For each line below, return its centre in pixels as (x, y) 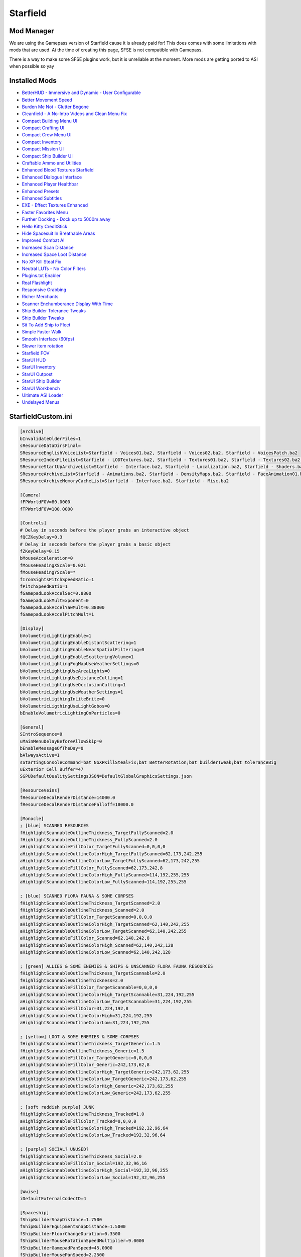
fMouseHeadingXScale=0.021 (53, 565)
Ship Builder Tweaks (43, 318)
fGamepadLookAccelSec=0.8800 (56, 594)
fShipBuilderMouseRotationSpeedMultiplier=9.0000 (82, 1241)
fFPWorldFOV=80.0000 (45, 502)
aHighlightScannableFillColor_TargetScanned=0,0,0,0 (86, 917)
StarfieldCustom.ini (41, 417)
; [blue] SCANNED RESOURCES (54, 826)
